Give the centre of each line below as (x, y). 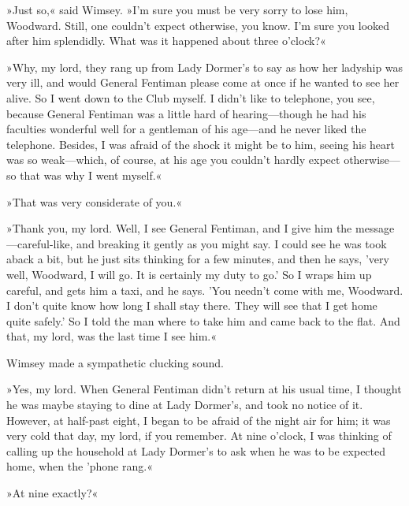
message (375, 228)
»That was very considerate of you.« (95, 201)
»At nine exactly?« (52, 493)
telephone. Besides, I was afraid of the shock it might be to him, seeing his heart (201, 144)
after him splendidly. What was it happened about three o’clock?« (166, 41)
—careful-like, (40, 243)
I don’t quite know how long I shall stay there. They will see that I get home (192, 305)
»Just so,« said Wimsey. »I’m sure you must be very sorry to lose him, (177, 9)
